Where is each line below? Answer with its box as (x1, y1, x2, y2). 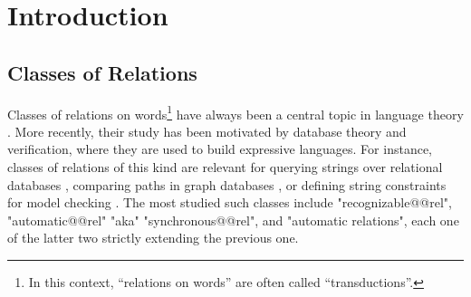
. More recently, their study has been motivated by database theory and (7, 121, 407, 140)
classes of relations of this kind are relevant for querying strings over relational (7, 158, 443, 177)
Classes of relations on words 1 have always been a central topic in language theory (7, 101, 464, 123)
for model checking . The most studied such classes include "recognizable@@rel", (7, 193, 452, 212)
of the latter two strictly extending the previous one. (7, 228, 299, 247)
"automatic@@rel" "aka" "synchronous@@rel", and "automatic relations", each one (7, 210, 459, 229)
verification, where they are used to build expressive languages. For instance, (7, 139, 432, 158)
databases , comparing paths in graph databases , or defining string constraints (7, 175, 447, 194)
